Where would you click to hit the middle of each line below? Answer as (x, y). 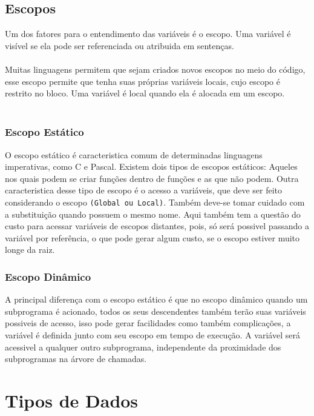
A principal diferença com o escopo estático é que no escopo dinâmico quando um (156, 299)
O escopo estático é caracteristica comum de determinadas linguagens (134, 154)
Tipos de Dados (72, 400)
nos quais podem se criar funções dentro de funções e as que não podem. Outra (152, 178)
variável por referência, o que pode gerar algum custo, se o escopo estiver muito (152, 237)
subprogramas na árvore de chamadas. (76, 359)
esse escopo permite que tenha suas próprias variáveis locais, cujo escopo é (142, 81)
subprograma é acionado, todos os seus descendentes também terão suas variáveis (155, 311)
